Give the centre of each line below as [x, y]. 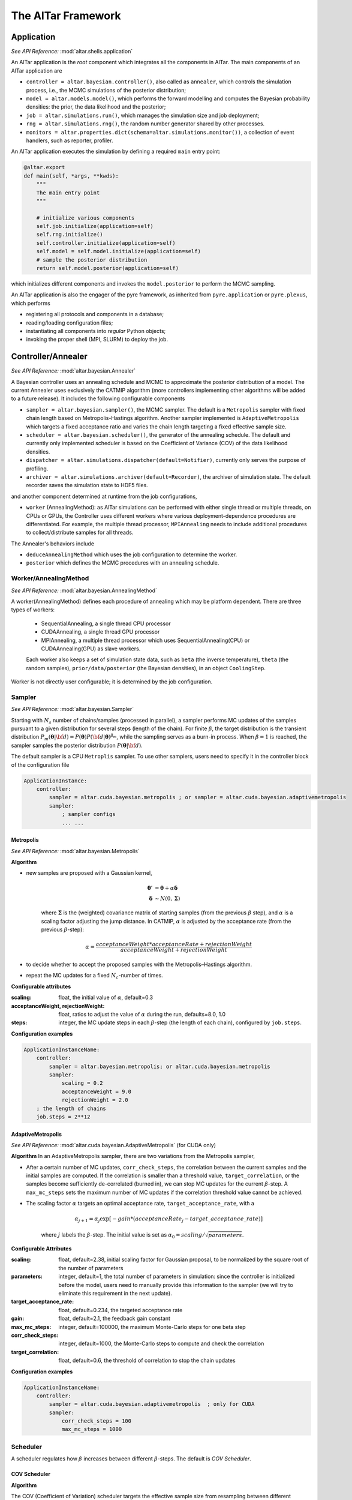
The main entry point [68, 193]
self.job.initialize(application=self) [95, 226]
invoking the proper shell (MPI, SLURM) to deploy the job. [97, 340]
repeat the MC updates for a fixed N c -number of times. [94, 976]
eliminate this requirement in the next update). [115, 1294]
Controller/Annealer [49, 357]
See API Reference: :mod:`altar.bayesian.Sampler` [73, 709]
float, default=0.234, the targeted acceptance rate [121, 1310]
